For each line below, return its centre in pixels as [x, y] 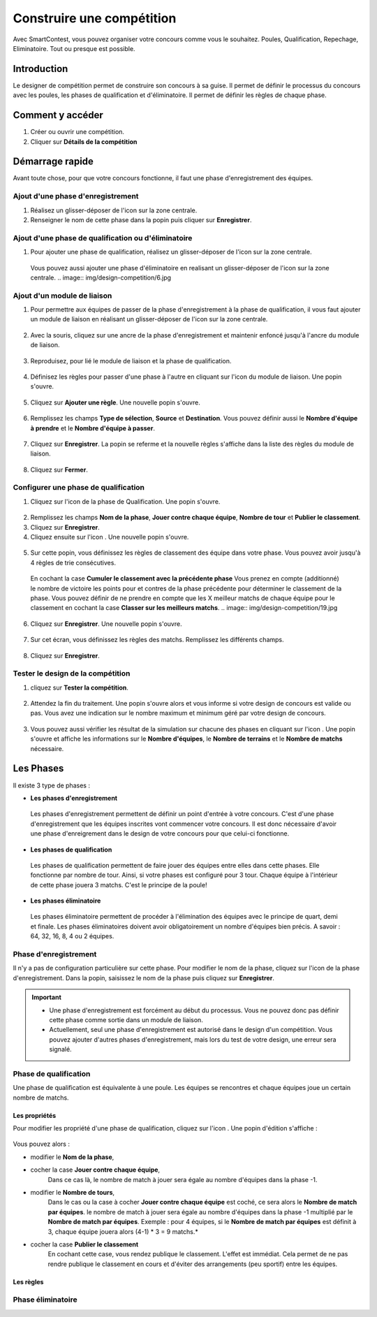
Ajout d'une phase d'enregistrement [76, 196]
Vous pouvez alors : [41, 1144]
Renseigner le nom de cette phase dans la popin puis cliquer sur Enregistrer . [141, 219]
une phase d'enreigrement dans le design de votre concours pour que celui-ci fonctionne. [160, 834]
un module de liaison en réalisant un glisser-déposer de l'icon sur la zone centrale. [149, 319]
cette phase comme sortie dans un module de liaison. [126, 1019]
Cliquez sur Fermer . [59, 470]
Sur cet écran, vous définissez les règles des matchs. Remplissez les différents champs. [157, 640]
